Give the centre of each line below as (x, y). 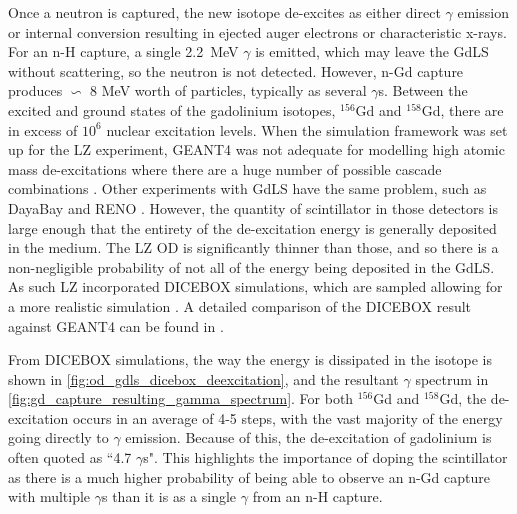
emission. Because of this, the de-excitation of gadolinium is (308, 437)
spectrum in (452, 378)
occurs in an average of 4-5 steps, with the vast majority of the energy (287, 417)
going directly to (58, 437)
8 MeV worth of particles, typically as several (228, 90)
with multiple (49, 496)
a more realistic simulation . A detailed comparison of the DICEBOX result (240, 305)
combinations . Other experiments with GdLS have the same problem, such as (247, 188)
